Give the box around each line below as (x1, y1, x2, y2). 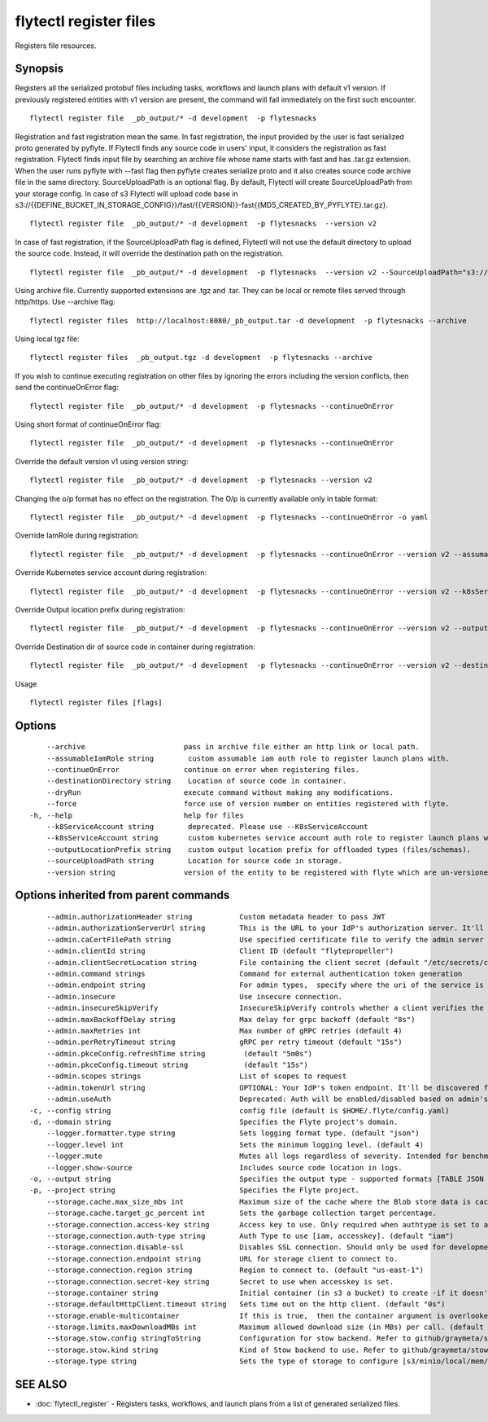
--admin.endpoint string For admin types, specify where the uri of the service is (46, 981, 484, 990)
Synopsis (15, 62, 64, 76)
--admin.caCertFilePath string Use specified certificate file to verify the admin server (46, 935, 484, 944)
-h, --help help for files (29, 810, 244, 820)
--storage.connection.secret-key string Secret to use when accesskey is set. (46, 1277, 394, 1286)
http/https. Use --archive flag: (15, 297, 115, 307)
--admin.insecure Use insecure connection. (46, 992, 343, 1001)
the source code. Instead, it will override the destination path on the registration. (15, 248, 284, 258)
